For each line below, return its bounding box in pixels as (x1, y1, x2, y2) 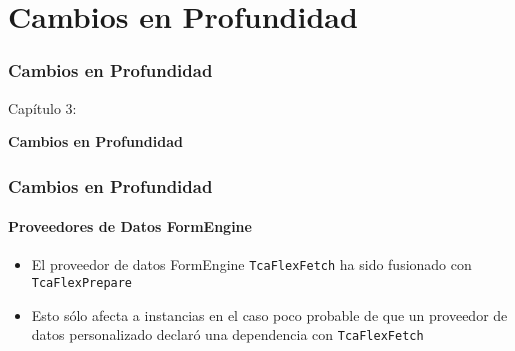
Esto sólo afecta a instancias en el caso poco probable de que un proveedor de (31, 304, 508, 325)
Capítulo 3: (8, 97, 77, 118)
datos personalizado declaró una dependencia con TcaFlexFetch (31, 324, 424, 345)
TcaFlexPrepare (31, 276, 133, 291)
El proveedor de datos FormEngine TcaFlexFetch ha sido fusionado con (31, 254, 472, 275)
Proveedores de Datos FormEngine (8, 216, 252, 237)
